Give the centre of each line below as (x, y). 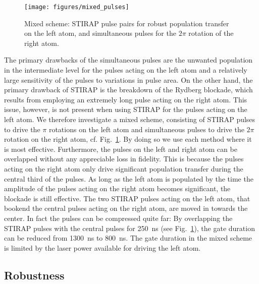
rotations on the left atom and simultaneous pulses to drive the (146, 129)
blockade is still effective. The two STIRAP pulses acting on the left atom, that (127, 198)
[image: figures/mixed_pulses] (77, 7)
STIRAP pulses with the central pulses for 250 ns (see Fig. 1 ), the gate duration (129, 228)
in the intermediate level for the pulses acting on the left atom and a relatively (126, 70)
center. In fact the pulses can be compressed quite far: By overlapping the (118, 218)
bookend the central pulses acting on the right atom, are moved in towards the (126, 208)
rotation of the (211, 33)
